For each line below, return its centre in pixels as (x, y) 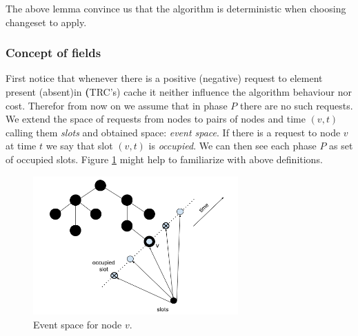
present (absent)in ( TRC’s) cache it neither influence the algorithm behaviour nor (179, 92)
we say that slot (79, 146)
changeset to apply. (46, 22)
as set (341, 146)
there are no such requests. (296, 105)
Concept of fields (53, 53)
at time (21, 146)
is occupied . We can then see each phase (232, 146)
